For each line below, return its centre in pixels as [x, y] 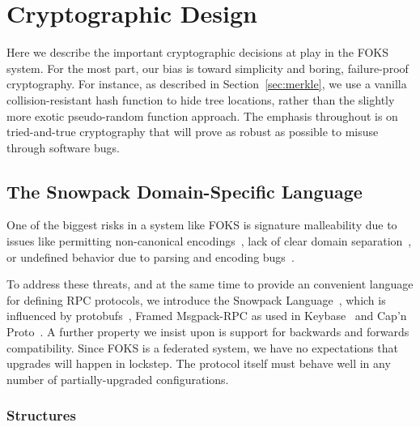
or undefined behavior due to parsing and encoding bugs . [151, 256]
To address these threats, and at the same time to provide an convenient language [210, 284]
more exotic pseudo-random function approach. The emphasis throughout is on [202, 115]
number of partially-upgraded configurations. [118, 379]
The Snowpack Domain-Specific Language [185, 191]
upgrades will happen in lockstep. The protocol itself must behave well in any [199, 363]
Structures [41, 415]
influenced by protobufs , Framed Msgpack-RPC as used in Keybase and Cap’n [207, 316]
